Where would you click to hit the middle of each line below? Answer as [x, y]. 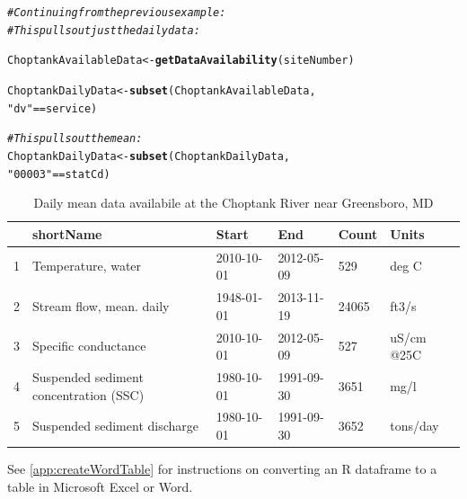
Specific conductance [89, 346]
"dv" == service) [53, 108]
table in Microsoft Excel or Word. [100, 486]
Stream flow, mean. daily [101, 305]
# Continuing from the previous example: [117, 13]
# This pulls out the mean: [75, 139]
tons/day [414, 426]
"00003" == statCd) [59, 174]
